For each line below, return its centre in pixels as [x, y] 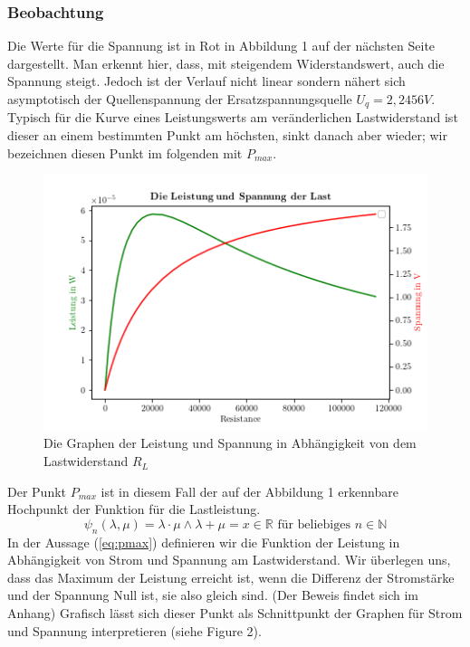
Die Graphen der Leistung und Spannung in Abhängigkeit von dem [230, 443]
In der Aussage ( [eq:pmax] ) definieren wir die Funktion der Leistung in [204, 542]
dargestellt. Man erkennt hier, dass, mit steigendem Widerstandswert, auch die [226, 63]
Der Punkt [37, 491]
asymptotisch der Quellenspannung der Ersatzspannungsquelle [180, 99]
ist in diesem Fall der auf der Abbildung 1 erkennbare [249, 491]
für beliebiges [314, 524]
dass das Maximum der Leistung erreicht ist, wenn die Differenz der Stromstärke [231, 577]
